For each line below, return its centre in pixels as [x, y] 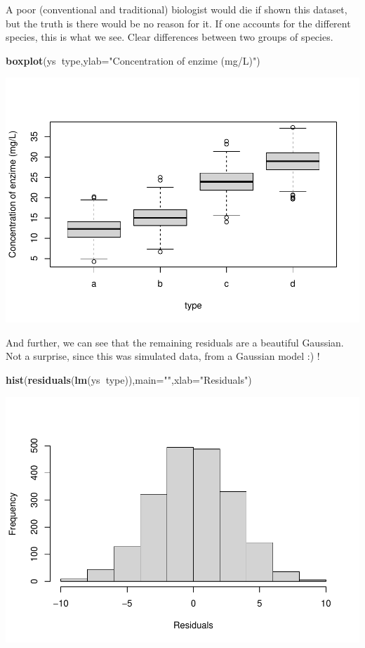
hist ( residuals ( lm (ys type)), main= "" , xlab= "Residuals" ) [129, 380]
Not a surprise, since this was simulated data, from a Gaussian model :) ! [163, 356]
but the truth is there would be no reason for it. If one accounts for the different [178, 23]
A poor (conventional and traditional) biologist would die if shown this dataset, [177, 9]
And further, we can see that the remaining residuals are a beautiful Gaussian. [175, 342]
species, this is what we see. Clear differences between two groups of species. [170, 37]
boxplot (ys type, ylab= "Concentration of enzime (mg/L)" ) [133, 60]
